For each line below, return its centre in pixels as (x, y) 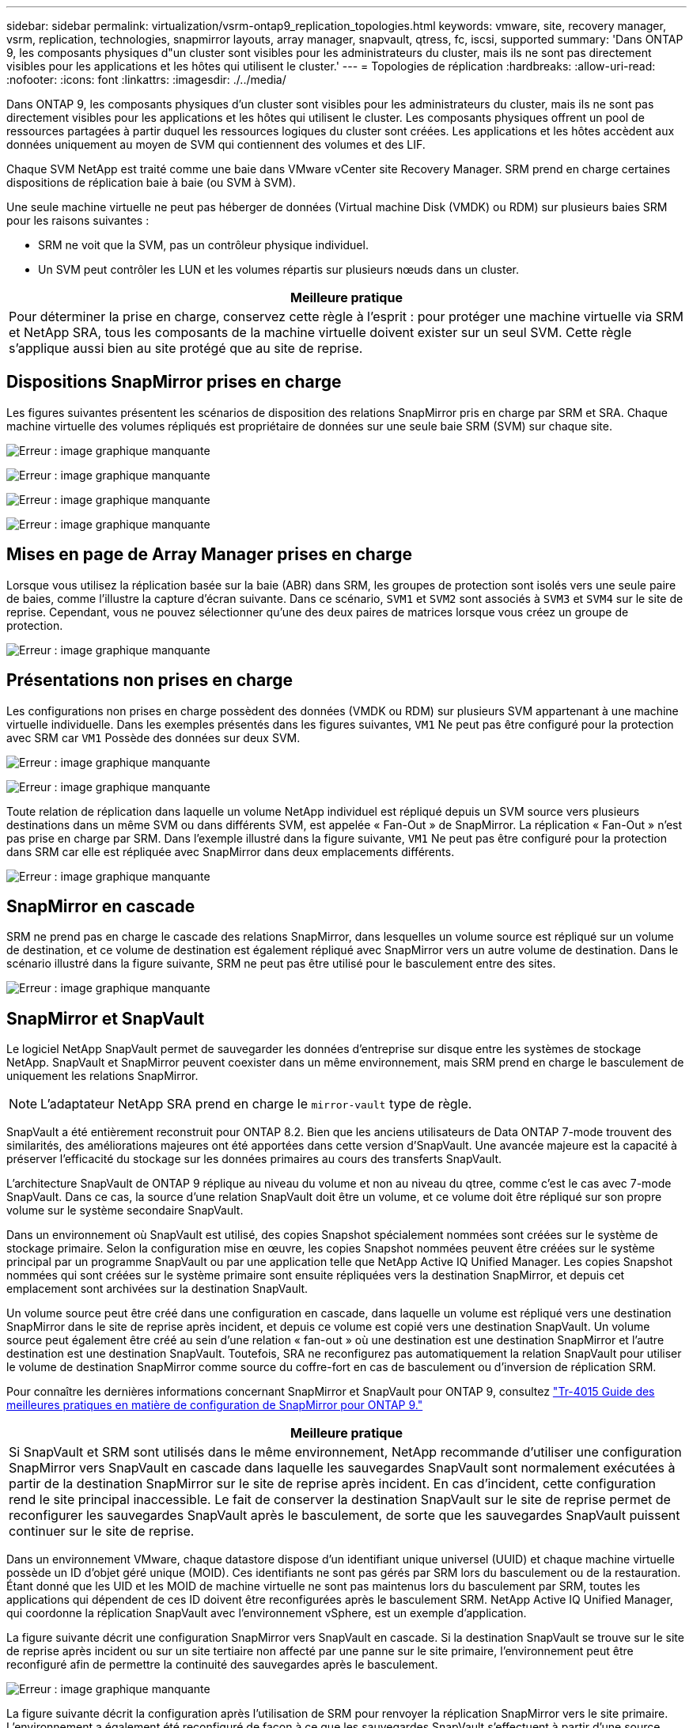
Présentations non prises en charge (150, 680)
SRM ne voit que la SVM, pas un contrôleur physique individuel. (203, 245)
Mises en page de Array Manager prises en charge (209, 555)
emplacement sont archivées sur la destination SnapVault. (157, 1289)
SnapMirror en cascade (101, 906)
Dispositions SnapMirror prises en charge (174, 382)
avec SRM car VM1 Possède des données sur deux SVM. (153, 737)
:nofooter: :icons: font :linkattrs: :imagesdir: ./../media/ (146, 80)
